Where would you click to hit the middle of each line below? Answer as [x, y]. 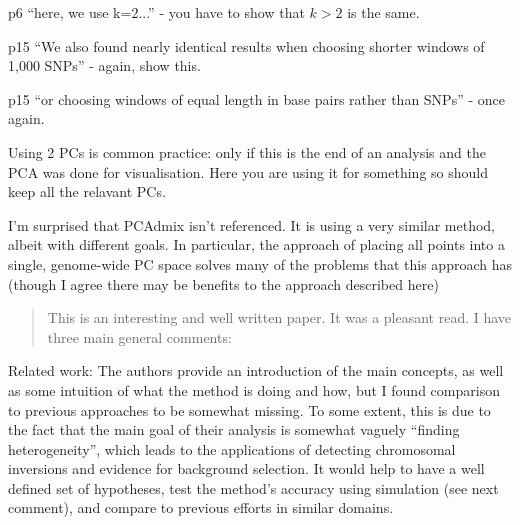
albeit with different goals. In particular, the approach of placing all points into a [256, 244]
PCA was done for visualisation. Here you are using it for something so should [248, 171]
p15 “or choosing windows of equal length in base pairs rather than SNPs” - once [256, 98]
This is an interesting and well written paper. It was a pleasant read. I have [279, 317]
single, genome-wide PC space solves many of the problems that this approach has [260, 263]
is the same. [383, 12]
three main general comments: [139, 336]
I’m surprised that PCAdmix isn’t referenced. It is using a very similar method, [252, 224]
